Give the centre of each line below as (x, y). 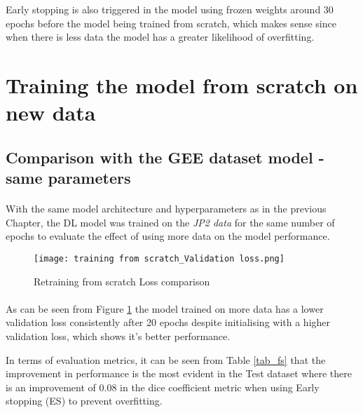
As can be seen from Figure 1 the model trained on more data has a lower (165, 308)
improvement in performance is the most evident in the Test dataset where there (179, 373)
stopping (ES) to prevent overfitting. (84, 401)
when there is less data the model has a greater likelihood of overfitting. (160, 37)
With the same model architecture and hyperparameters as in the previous (166, 209)
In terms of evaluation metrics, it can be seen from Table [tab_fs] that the (166, 359)
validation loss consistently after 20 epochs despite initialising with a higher (168, 322)
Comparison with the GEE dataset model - (165, 157)
